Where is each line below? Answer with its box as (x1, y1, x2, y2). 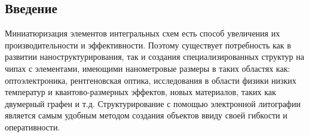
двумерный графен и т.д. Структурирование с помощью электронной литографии (5, 97, 301, 109)
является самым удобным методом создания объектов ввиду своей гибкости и (5, 109, 287, 121)
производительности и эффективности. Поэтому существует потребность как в (5, 38, 291, 51)
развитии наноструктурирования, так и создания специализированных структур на (5, 50, 304, 63)
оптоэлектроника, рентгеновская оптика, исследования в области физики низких (5, 74, 296, 86)
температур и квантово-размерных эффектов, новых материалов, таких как (5, 86, 276, 98)
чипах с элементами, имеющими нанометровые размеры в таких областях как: (5, 62, 290, 74)
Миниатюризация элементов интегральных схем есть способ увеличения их (5, 27, 280, 39)
